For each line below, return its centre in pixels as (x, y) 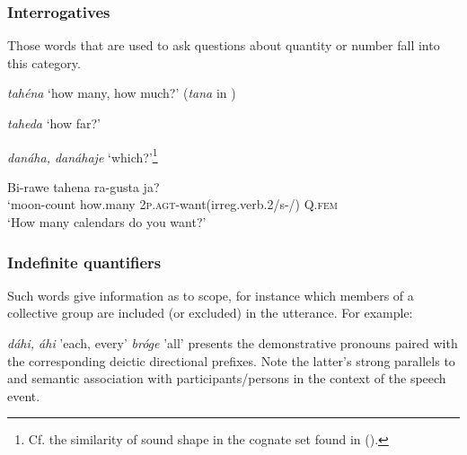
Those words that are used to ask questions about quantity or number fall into (224, 45)
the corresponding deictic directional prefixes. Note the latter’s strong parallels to (231, 360)
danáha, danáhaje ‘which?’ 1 (83, 155)
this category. (44, 62)
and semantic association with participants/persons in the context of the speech (227, 378)
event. (24, 395)
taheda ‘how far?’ (54, 123)
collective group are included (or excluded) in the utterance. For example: (210, 313)
